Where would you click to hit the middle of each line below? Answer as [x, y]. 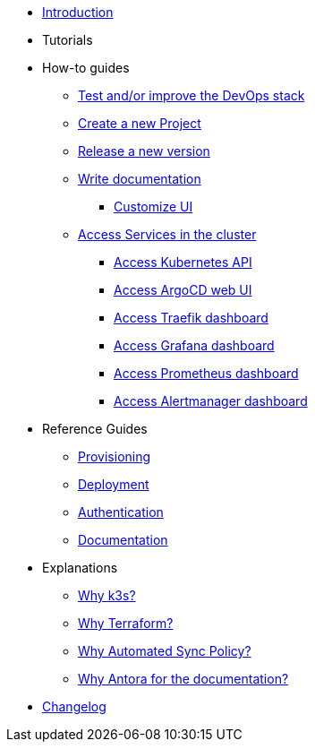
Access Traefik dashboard [191, 318]
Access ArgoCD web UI [183, 290]
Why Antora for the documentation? [183, 679]
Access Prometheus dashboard [206, 373]
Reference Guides [95, 429]
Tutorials [68, 40]
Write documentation [140, 179]
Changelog [74, 706]
